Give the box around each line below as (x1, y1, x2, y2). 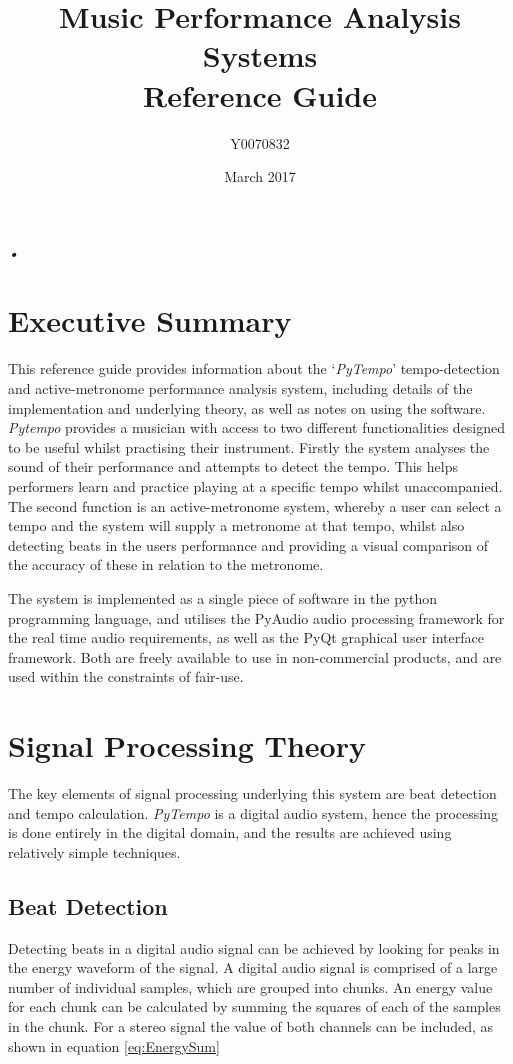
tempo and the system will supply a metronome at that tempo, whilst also (8, 515, 465, 536)
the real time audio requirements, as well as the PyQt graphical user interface (8, 627, 484, 648)
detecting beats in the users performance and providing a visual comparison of (8, 534, 489, 555)
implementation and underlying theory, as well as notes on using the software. (8, 397, 486, 418)
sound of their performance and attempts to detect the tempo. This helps (8, 456, 458, 477)
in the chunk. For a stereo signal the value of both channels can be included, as (8, 1015, 494, 1036)
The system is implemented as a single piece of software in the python (8, 587, 437, 608)
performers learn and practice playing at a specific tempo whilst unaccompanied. (8, 475, 503, 496)
